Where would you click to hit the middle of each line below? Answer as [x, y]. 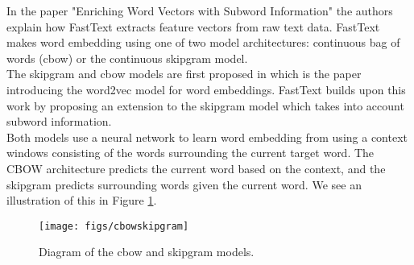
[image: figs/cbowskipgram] [114, 226]
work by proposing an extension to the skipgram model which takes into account [205, 105]
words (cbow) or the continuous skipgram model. [127, 58]
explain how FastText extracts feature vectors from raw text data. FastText [193, 26]
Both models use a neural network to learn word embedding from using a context [207, 137]
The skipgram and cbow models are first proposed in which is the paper [184, 74]
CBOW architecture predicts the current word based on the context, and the [196, 168]
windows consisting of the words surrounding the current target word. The [190, 153]
